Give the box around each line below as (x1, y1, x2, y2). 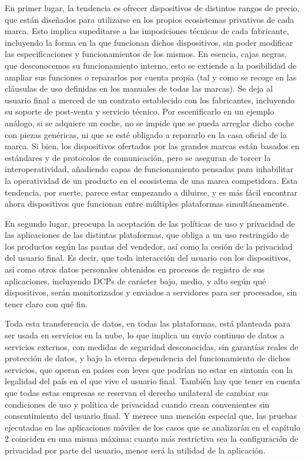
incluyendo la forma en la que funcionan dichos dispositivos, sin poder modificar (5, 36, 293, 48)
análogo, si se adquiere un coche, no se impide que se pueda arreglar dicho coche (5, 116, 294, 129)
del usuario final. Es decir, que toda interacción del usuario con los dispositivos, (5, 251, 291, 264)
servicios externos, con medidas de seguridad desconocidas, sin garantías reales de (5, 340, 299, 352)
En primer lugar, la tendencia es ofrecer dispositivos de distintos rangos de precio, (5, 2, 300, 14)
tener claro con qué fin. (5, 297, 88, 310)
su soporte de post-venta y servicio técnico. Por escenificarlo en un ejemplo (5, 105, 274, 117)
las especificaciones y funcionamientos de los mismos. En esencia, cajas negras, (5, 48, 287, 60)
